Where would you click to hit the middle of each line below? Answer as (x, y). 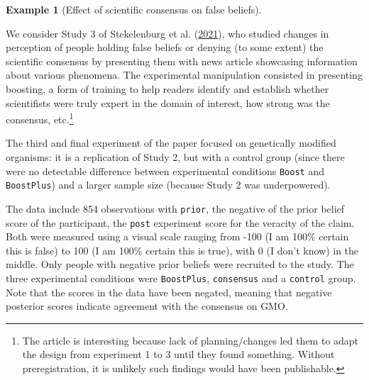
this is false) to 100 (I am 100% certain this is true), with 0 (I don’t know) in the (182, 250)
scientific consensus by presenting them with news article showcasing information (182, 61)
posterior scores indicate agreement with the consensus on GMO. (147, 306)
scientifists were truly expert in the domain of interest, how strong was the (168, 102)
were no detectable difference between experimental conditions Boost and (165, 171)
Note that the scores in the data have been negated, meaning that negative (169, 292)
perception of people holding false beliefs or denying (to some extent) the (165, 47)
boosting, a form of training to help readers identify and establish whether (167, 88)
